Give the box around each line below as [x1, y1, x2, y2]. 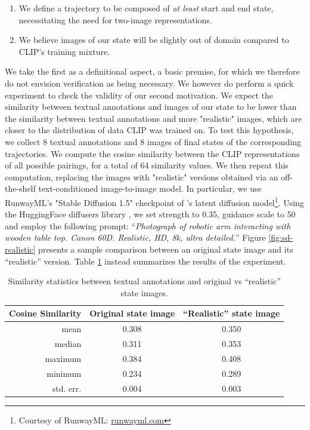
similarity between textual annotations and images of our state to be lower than [5, 100, 297, 113]
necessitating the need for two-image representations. [18, 13, 212, 26]
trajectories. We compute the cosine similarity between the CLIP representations [5, 147, 300, 159]
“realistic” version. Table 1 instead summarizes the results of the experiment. [5, 254, 286, 267]
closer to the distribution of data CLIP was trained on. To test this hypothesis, [5, 124, 294, 136]
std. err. [52, 382, 82, 394]
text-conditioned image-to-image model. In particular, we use [38, 182, 262, 195]
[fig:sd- [268, 231, 293, 244]
